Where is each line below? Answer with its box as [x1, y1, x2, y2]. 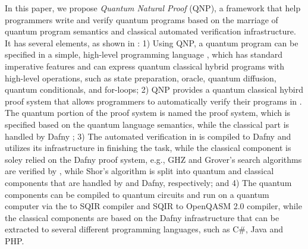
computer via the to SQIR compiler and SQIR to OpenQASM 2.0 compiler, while [5, 200, 302, 212]
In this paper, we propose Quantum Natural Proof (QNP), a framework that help [5, 2, 301, 14]
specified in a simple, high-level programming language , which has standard [5, 48, 283, 61]
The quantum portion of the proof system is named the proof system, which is [5, 106, 291, 119]
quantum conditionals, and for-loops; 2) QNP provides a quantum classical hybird [5, 83, 304, 96]
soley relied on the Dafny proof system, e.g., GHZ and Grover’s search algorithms [5, 153, 302, 165]
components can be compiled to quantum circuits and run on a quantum [5, 188, 269, 200]
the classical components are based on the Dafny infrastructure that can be [5, 211, 279, 223]
